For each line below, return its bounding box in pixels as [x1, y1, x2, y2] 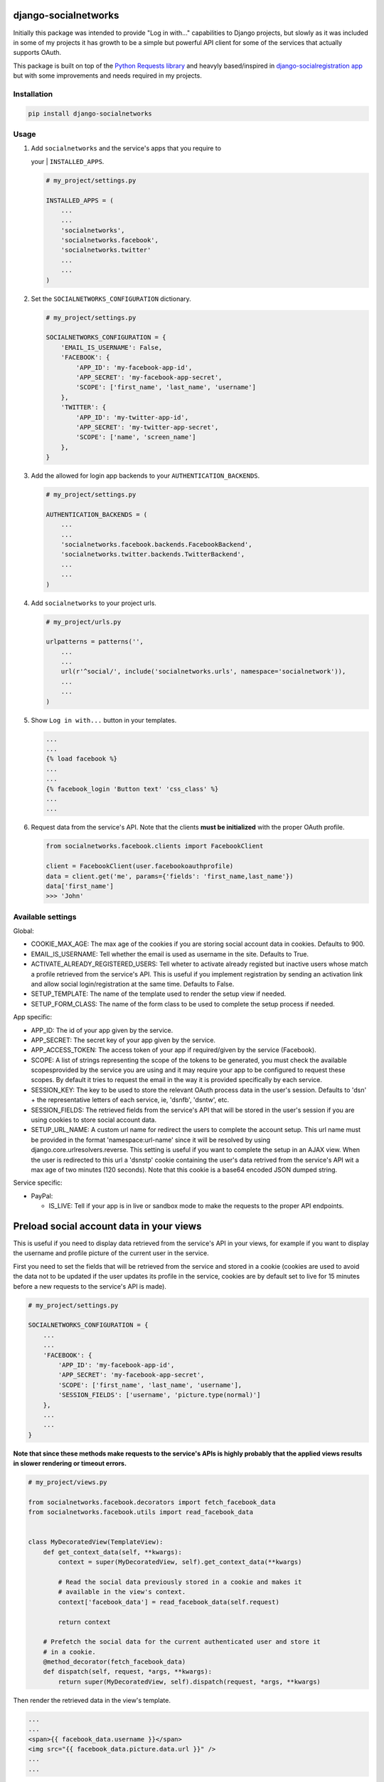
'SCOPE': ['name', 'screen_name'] [75, 433, 196, 441]
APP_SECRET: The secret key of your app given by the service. [31, 1036, 216, 1044]
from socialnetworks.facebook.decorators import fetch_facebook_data [28, 1498, 276, 1506]
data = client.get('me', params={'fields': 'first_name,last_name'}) [46, 872, 294, 880]
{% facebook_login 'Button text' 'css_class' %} [46, 785, 219, 793]
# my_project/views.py [28, 1478, 107, 1486]
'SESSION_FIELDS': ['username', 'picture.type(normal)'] [58, 1391, 261, 1399]
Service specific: [13, 1178, 63, 1187]
